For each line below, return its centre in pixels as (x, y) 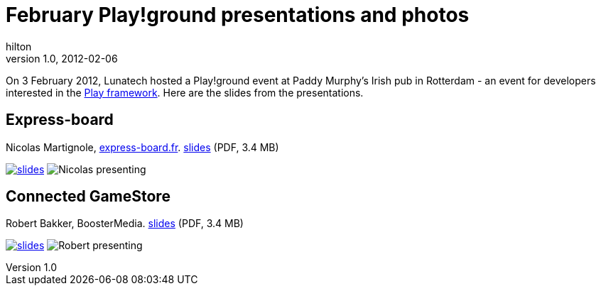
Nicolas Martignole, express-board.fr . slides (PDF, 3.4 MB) (142, 147)
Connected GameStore (88, 197)
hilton (19, 46)
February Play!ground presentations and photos (238, 15)
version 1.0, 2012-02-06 (62, 58)
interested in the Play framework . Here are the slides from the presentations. (185, 92)
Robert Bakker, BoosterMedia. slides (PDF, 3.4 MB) (125, 224)
